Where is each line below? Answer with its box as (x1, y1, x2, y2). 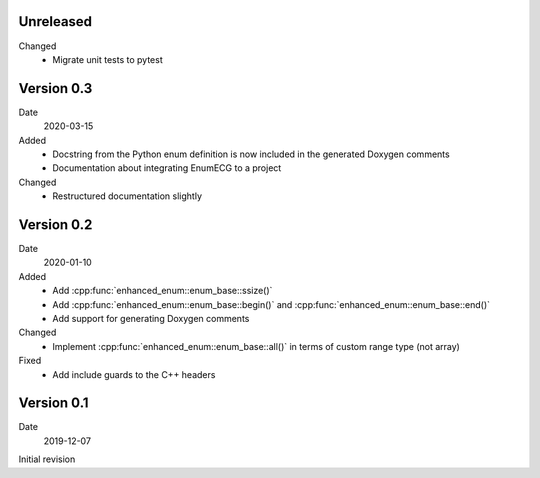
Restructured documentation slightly (52, 190, 203, 202)
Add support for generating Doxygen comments (52, 313, 250, 325)
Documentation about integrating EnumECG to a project (52, 162, 282, 174)
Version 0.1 (18, 395, 89, 412)
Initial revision (18, 453, 76, 465)
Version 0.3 (18, 80, 93, 97)
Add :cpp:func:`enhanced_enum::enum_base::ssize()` (52, 285, 273, 297)
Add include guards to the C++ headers (52, 368, 216, 380)
